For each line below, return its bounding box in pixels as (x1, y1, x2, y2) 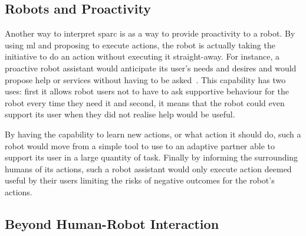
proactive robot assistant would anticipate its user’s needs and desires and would (5, 61, 297, 74)
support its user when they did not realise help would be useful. (5, 108, 235, 120)
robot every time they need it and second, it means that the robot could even (5, 96, 285, 109)
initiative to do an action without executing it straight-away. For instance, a (5, 50, 279, 63)
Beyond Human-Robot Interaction (5, 214, 219, 232)
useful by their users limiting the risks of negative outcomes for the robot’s (5, 174, 275, 186)
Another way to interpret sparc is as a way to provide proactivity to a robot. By (5, 27, 295, 40)
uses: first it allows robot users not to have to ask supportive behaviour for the (5, 85, 289, 97)
